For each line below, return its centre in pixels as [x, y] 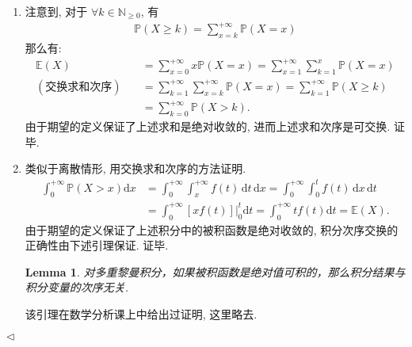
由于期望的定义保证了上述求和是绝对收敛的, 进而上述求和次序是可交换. [208, 126]
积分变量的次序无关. [77, 287]
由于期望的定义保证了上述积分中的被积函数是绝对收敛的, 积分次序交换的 [212, 229]
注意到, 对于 [56, 11]
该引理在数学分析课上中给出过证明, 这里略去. [141, 314]
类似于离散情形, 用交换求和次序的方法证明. [135, 168]
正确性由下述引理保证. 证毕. [97, 245]
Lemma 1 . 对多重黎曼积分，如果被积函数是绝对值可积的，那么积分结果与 [215, 271]
